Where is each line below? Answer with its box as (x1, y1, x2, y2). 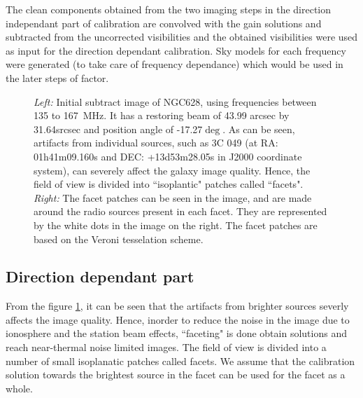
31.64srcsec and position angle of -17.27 (34, 121, 203, 136)
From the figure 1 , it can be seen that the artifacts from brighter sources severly (6, 298, 349, 313)
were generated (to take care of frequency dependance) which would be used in (6, 57, 343, 71)
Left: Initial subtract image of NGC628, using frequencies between (34, 94, 317, 109)
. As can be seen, (222, 121, 295, 136)
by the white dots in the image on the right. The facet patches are (34, 217, 318, 232)
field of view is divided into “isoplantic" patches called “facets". (34, 177, 304, 191)
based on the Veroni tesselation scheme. (34, 231, 204, 246)
